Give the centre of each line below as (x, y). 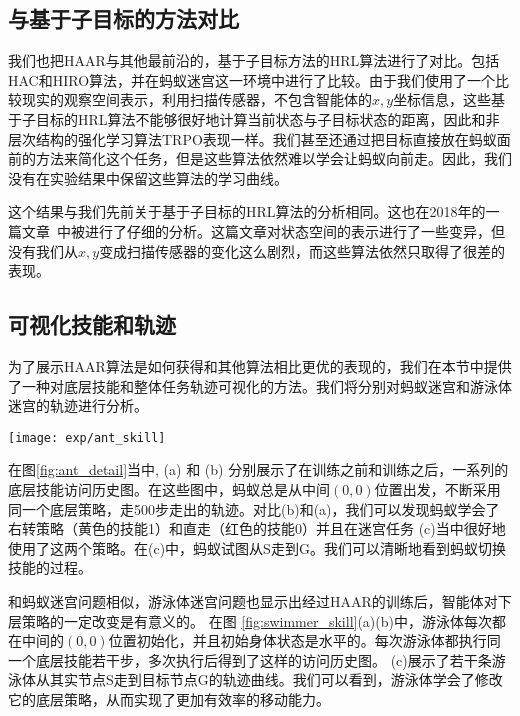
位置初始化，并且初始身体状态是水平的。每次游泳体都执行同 (304, 640)
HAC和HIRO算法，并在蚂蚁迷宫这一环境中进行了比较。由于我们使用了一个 (252, 79)
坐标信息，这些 (442, 99)
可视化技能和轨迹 (92, 324)
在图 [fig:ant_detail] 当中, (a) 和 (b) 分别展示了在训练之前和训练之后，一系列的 (258, 469)
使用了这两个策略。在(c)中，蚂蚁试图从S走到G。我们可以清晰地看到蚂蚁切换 (257, 547)
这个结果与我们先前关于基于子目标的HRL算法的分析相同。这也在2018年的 (247, 211)
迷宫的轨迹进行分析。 (78, 405)
